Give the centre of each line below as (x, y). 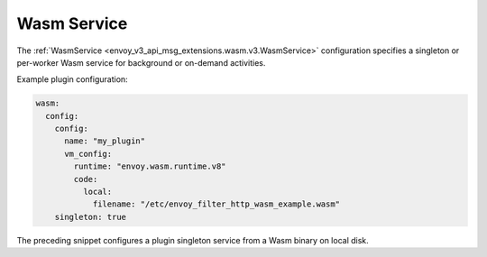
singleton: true (90, 217)
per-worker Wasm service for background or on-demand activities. (141, 62)
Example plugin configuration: (72, 79)
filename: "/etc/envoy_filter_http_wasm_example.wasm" (216, 204)
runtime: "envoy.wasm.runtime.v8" (150, 166)
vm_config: (88, 154)
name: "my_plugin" (105, 141)
